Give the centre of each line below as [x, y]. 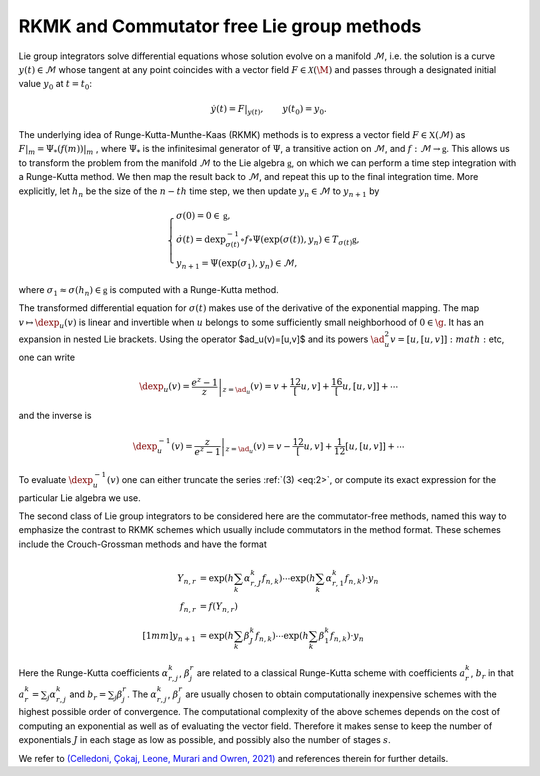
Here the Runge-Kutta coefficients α [93, 673]
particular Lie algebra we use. [79, 497]
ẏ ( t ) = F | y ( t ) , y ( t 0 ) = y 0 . [268, 110]
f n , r [188, 607]
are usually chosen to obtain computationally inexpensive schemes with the [341, 694]
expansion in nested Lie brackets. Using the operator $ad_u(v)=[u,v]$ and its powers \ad [201, 339]
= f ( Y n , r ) [219, 607]
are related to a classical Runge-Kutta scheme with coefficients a [331, 673]
